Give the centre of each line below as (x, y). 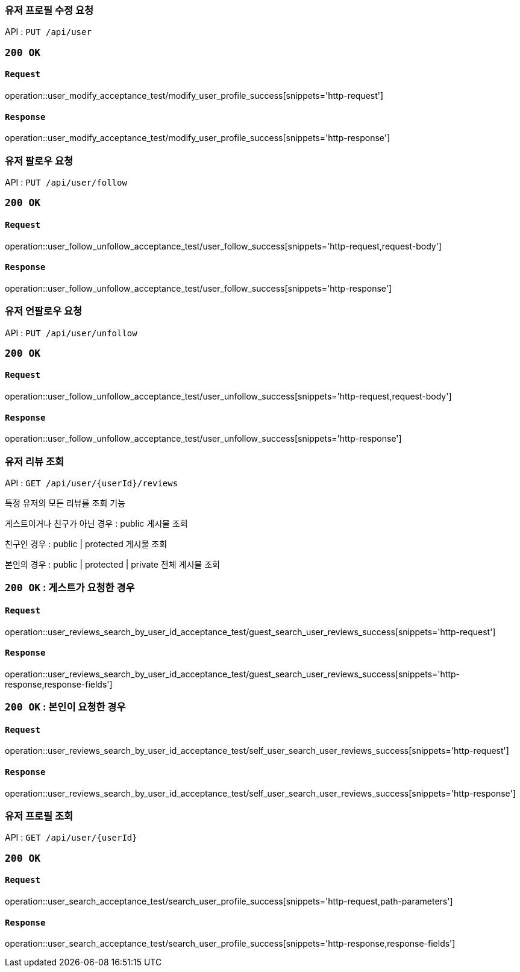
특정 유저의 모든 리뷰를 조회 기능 (65, 503)
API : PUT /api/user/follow (66, 182)
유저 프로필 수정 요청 (49, 10)
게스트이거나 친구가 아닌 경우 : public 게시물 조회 (96, 524)
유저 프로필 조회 (39, 816)
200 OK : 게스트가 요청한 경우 (70, 588)
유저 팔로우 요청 (39, 161)
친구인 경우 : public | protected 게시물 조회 (86, 544)
